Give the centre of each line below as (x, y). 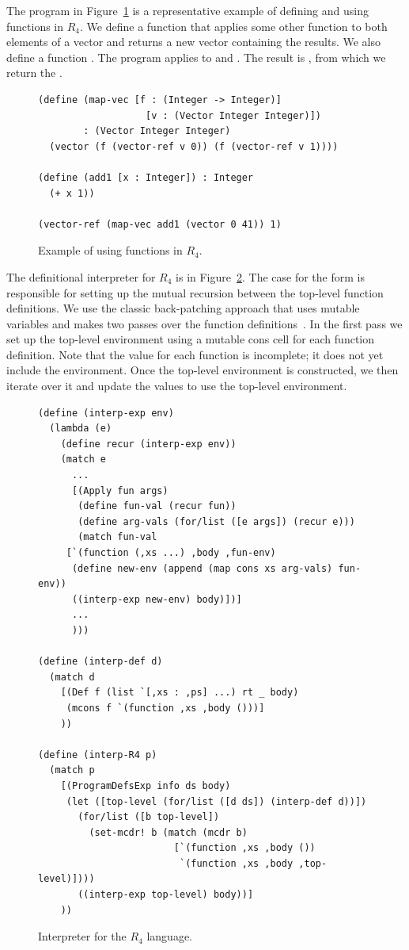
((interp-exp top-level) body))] (166, 895)
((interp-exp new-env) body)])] (157, 599)
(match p (72, 770)
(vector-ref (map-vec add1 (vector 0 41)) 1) (160, 224)
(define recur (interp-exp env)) (148, 444)
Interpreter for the (82, 936)
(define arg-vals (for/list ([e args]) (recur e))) (216, 521)
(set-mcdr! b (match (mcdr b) (168, 832)
